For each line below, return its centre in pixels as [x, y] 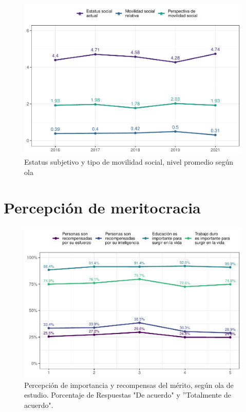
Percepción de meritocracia [102, 207]
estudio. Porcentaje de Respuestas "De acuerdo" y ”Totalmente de [128, 395]
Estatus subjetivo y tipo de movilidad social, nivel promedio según [129, 162]
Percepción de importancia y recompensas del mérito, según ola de [129, 385]
